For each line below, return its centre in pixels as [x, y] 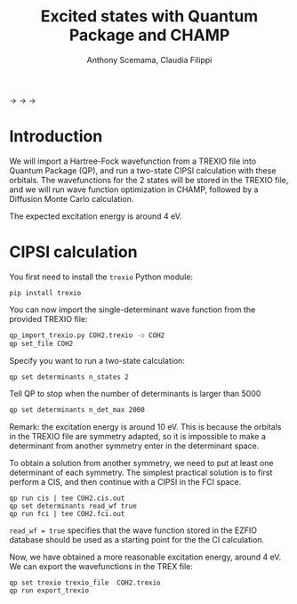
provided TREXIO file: [48, 318]
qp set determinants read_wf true [73, 506]
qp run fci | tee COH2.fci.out [67, 514]
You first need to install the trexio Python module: [101, 277]
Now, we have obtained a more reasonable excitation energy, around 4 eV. [145, 557]
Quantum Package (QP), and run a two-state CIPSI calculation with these [143, 170]
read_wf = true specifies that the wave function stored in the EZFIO [133, 530]
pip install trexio [45, 293]
